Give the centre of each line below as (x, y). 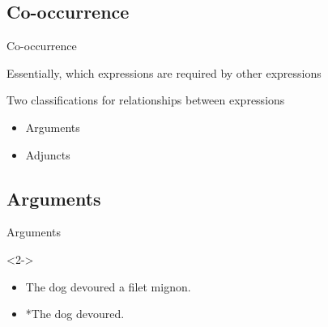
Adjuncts (48, 154)
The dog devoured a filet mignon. (108, 286)
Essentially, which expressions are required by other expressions (164, 72)
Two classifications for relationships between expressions (146, 100)
